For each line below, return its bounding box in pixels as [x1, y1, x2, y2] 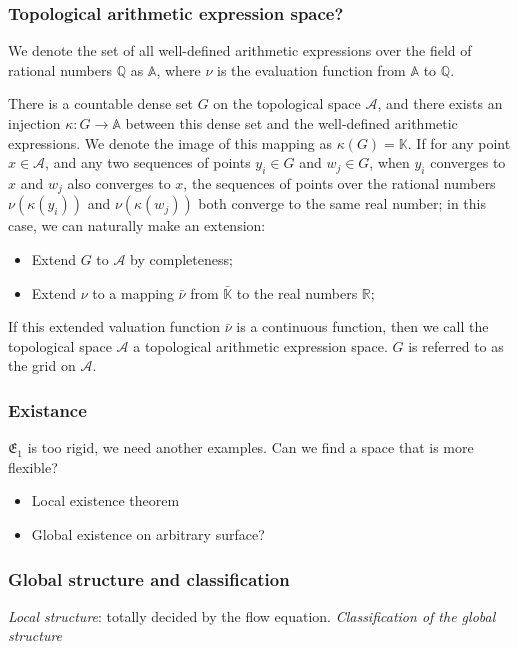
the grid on [8, 355, 76, 376]
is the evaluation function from [217, 59, 406, 80]
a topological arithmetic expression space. [133, 335, 388, 356]
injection [8, 113, 61, 133]
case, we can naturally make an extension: [8, 215, 266, 236]
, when [369, 152, 410, 173]
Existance [8, 397, 87, 422]
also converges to [67, 172, 171, 193]
